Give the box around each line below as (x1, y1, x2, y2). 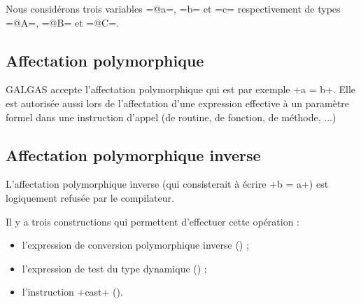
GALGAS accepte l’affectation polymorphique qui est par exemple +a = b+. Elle (6, 82, 356, 97)
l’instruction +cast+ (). (22, 284, 123, 299)
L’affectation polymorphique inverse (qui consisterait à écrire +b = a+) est (6, 177, 329, 191)
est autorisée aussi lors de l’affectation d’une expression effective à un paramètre (6, 95, 350, 110)
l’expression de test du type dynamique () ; (22, 261, 207, 275)
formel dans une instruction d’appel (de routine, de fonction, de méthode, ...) (6, 109, 337, 124)
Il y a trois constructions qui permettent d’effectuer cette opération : (6, 214, 300, 228)
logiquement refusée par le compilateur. (6, 190, 174, 205)
